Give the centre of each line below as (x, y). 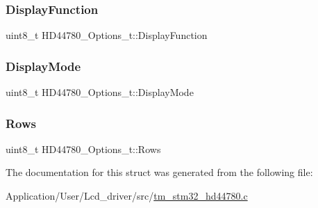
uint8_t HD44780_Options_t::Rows (83, 149)
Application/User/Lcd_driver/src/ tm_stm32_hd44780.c (127, 196)
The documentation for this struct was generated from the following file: (159, 172)
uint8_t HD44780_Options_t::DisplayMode (100, 92)
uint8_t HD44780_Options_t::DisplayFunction (107, 35)
